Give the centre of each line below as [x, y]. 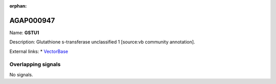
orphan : [18, 6]
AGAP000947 [32, 20]
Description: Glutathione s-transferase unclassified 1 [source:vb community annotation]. [102, 42]
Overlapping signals [35, 65]
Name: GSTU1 [24, 33]
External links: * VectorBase [39, 51]
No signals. [21, 74]
